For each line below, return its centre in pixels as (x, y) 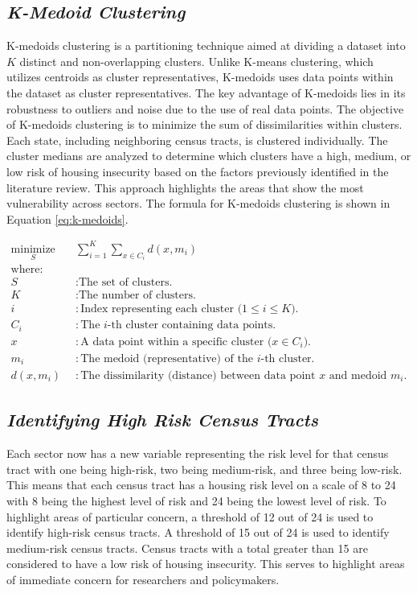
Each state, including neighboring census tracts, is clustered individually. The (197, 140)
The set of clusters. (125, 283)
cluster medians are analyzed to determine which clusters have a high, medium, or (209, 156)
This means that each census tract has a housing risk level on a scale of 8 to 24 (201, 485)
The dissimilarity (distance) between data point (198, 375)
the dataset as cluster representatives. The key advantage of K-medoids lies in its (206, 92)
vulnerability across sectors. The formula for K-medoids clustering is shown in (198, 203)
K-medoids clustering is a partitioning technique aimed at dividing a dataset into (206, 45)
